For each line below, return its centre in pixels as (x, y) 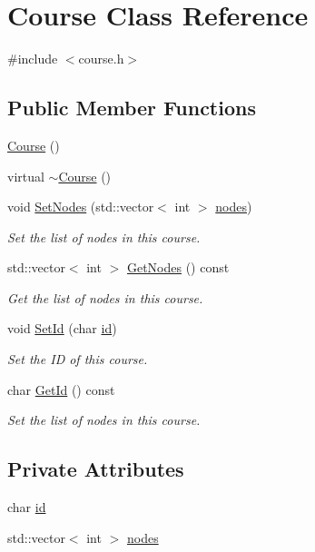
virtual (26, 176)
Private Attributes (96, 469)
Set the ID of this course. (78, 359)
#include (33, 59)
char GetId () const (61, 389)
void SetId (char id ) (62, 328)
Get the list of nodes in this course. (105, 297)
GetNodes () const (178, 267)
